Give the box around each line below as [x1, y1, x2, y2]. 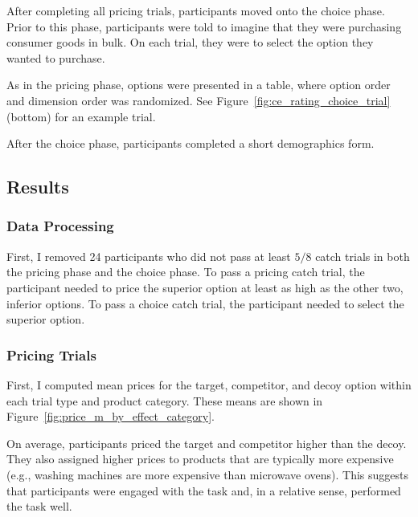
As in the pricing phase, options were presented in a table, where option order [6, 76, 391, 93]
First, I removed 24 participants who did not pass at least [6, 247, 291, 264]
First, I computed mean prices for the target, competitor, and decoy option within [6, 376, 412, 393]
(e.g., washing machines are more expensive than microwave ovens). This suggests [6, 466, 408, 482]
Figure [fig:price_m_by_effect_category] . [6, 408, 215, 425]
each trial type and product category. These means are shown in [6, 392, 323, 409]
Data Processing [6, 216, 114, 236]
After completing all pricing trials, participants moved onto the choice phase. [6, 2, 385, 18]
